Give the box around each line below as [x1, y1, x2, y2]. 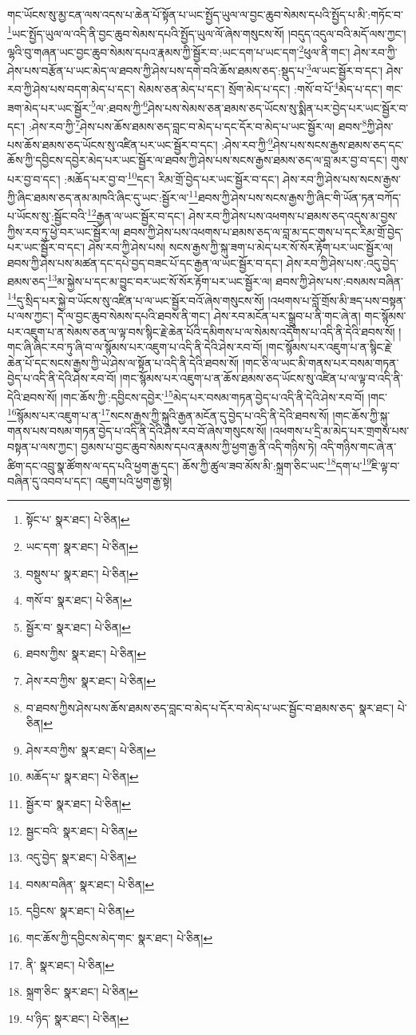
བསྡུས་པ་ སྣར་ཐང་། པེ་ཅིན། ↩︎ [26, 565, 139, 581]
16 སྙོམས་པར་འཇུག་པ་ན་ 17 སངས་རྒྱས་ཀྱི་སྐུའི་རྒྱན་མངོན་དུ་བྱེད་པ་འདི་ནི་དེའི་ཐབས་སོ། [7, 405, 329, 423]
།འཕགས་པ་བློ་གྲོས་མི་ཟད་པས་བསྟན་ [267, 291, 406, 308]
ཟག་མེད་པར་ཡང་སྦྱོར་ [7, 99, 91, 116]
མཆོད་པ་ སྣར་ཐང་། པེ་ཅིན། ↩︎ [26, 768, 139, 785]
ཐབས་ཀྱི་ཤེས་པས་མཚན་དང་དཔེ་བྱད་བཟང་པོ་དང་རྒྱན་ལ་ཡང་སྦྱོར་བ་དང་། [7, 254, 283, 271]
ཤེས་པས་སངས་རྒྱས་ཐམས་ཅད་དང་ [272, 136, 404, 153]
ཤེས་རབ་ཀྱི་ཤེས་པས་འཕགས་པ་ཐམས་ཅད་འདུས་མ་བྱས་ [188, 208, 398, 224]
